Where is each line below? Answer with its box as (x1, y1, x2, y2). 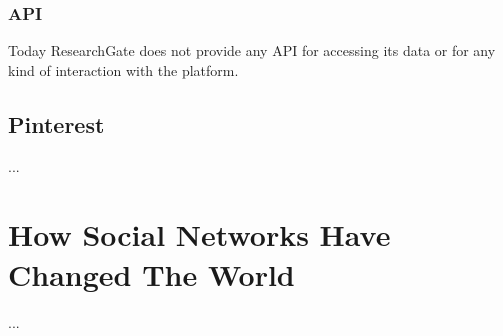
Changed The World (8, 253, 295, 294)
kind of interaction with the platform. (8, 59, 239, 80)
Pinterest (8, 108, 105, 139)
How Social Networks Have (8, 214, 391, 255)
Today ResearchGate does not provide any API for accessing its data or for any (8, 40, 496, 61)
